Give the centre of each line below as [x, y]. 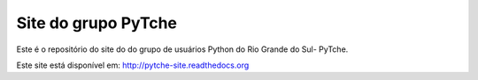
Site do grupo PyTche [96, 23]
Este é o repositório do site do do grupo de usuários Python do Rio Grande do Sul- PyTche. [182, 49]
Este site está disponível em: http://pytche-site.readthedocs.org [133, 65]
